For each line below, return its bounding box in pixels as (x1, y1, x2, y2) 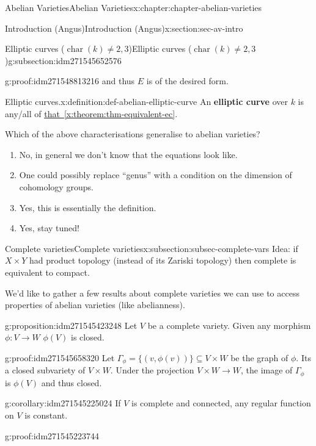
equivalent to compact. (5, 265, 90, 278)
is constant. (24, 408, 68, 421)
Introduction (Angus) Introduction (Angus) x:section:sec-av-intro (5, 21, 243, 34)
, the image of (241, 364, 293, 376)
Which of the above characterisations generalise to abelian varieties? (5, 128, 260, 140)
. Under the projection (110, 364, 194, 376)
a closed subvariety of (5, 364, 86, 376)
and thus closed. (41, 376, 102, 389)
